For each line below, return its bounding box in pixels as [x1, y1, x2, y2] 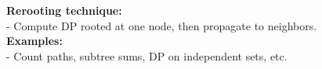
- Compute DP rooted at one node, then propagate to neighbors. [6, 17, 317, 33]
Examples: [6, 33, 63, 49]
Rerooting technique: [6, 2, 122, 18]
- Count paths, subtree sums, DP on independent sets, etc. [6, 47, 288, 64]
